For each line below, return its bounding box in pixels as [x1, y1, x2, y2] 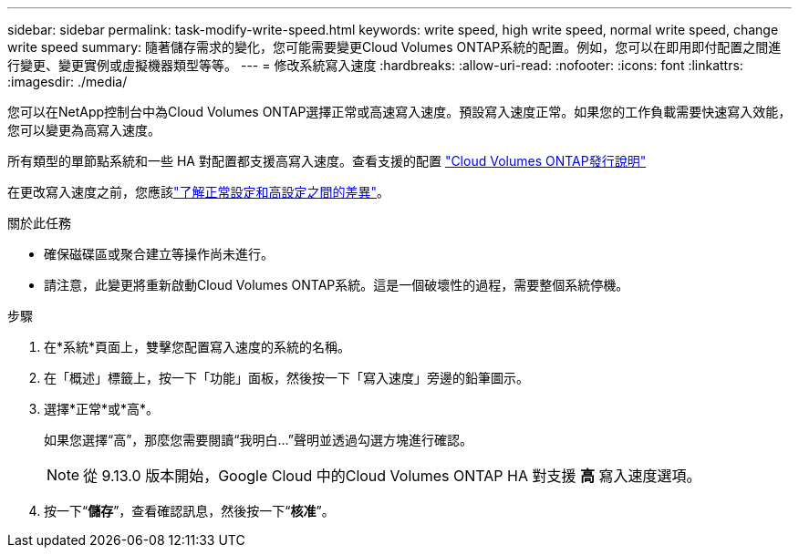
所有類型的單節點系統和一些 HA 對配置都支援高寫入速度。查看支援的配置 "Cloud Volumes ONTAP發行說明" [7, 153, 647, 169]
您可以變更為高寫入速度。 [7, 122, 161, 138]
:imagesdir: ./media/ [7, 74, 128, 89]
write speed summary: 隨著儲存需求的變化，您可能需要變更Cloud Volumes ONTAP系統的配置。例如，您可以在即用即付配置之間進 [7, 39, 782, 55]
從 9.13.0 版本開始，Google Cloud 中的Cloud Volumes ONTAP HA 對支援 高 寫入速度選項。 [83, 467, 701, 485]
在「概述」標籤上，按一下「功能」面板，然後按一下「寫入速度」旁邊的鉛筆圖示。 [44, 370, 529, 385]
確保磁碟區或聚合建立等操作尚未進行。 [44, 246, 274, 262]
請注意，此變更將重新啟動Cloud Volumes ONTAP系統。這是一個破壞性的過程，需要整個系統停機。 [44, 277, 629, 293]
